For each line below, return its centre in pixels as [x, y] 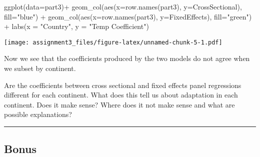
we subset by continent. [40, 68]
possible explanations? [38, 114]
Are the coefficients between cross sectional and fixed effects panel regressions [123, 85]
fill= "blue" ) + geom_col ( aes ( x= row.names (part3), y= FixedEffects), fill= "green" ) [128, 16]
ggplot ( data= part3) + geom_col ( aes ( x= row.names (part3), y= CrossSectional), [123, 6]
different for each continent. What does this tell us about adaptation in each [121, 95]
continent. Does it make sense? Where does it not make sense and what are [119, 104]
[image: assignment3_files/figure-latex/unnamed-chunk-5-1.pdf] [113, 42]
